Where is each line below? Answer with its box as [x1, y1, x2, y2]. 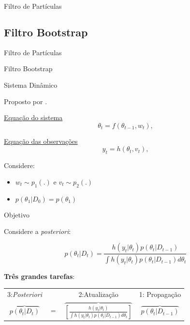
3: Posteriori [7, 289, 42, 299]
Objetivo [4, 210, 29, 220]
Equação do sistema [4, 112, 63, 123]
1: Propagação [139, 289, 181, 299]
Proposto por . [4, 96, 47, 106]
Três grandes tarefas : [4, 271, 75, 281]
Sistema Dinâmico [4, 79, 58, 90]
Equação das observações [4, 136, 78, 146]
